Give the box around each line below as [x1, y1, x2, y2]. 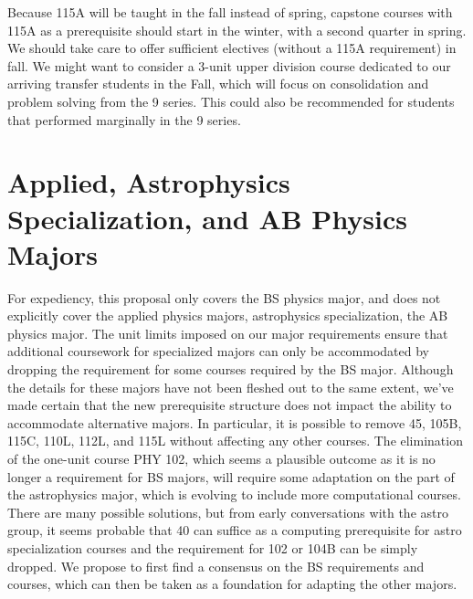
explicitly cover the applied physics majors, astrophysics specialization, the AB [7, 306, 448, 325]
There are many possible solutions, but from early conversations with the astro [7, 502, 448, 521]
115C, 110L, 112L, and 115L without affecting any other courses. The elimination [7, 431, 463, 450]
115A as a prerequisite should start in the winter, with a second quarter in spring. [7, 20, 467, 39]
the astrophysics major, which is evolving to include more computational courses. [7, 485, 461, 504]
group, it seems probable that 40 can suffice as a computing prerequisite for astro [7, 520, 462, 540]
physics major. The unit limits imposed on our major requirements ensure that [7, 323, 448, 342]
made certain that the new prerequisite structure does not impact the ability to [7, 395, 452, 415]
